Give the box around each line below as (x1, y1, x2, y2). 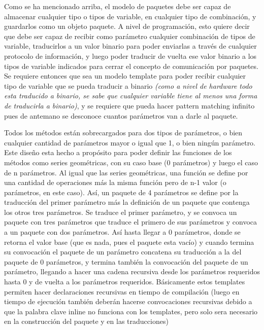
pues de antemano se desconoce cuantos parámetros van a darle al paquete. (4, 110, 238, 121)
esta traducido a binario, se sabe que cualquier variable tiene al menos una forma (4, 90, 257, 101)
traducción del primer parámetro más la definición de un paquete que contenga (4, 197, 250, 207)
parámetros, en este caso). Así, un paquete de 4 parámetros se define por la (4, 187, 239, 197)
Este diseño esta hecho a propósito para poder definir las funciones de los (4, 147, 232, 158)
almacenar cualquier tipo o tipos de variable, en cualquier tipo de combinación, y (4, 11, 256, 21)
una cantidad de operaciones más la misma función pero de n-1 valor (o (4, 177, 226, 188)
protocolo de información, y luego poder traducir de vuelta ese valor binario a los (4, 50, 257, 61)
